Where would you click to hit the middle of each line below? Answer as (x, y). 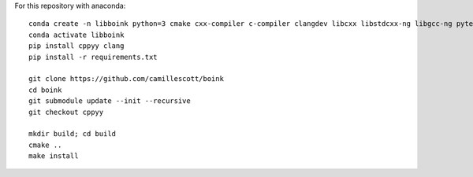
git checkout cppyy (66, 112)
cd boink (45, 90)
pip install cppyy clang (76, 46)
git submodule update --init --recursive (110, 101)
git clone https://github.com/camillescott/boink (127, 79)
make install (54, 156)
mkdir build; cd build (73, 134)
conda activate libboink (76, 35)
